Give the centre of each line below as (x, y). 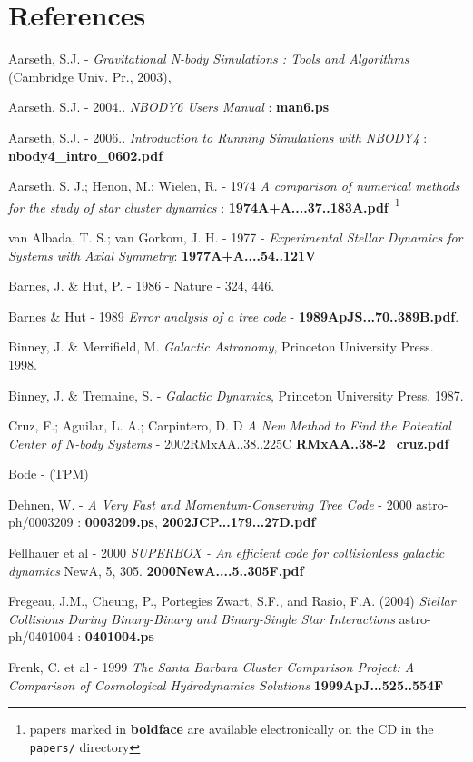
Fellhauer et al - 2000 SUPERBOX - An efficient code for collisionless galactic (227, 553)
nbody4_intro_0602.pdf (86, 155)
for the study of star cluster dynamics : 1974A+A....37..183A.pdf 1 (204, 205)
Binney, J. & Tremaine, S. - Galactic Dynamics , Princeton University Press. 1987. (236, 395)
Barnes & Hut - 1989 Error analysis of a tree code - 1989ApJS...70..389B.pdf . (234, 316)
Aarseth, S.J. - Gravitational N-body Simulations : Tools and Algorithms (209, 59)
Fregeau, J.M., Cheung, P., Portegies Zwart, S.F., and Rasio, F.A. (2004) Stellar (232, 601)
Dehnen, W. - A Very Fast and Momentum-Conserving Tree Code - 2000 (210, 504)
